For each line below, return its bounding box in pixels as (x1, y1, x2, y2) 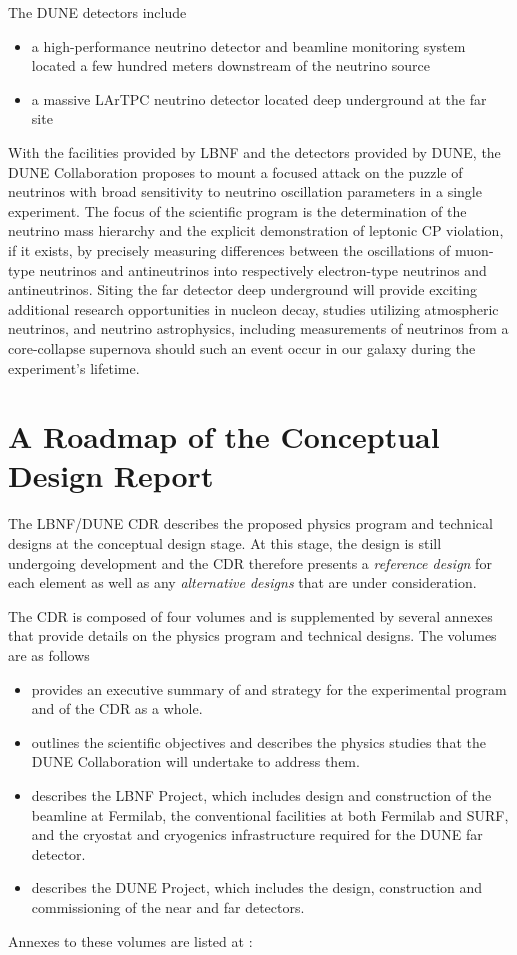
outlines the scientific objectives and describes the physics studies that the (31, 731, 486, 752)
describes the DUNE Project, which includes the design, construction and (31, 877, 483, 898)
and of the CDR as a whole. (31, 698, 203, 719)
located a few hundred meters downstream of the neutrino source (31, 55, 431, 76)
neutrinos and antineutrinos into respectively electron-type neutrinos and (39, 259, 487, 280)
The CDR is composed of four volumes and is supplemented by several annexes (8, 605, 493, 626)
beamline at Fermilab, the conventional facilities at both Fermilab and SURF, (31, 804, 509, 825)
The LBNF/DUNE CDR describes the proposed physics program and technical (8, 513, 493, 534)
